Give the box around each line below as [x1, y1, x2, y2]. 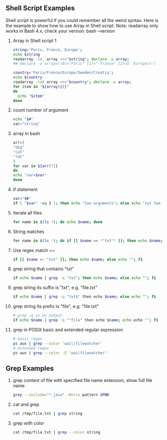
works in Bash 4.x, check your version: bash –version [5, 27, 115, 34]
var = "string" [12, 121, 40, 126]
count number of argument [12, 107, 69, 113]
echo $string [12, 52, 40, 57]
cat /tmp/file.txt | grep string [12, 411, 83, 416]
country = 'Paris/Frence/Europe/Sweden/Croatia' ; [12, 70, 114, 75]
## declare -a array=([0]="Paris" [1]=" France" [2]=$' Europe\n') [12, 61, 156, 66]
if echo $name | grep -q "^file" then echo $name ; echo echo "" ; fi [12, 317, 159, 323]
